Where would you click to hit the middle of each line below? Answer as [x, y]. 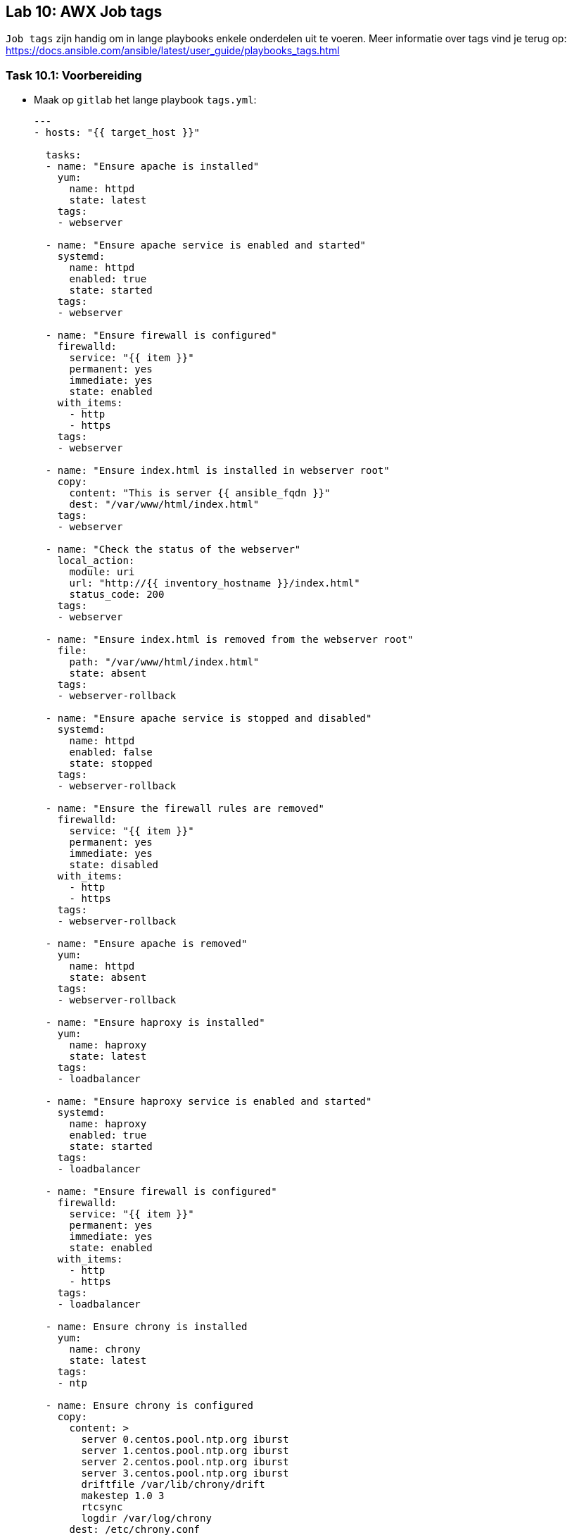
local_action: [96, 561]
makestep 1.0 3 [123, 1496]
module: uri [102, 572]
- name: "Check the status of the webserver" [173, 550]
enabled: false [111, 752]
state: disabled [114, 865]
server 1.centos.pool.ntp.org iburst [185, 1451]
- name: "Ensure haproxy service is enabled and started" [209, 1102]
